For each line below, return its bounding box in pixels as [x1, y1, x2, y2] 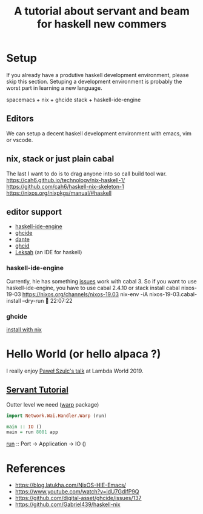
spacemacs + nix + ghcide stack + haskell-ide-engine [6, 96, 141, 103]
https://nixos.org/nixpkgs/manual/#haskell [6, 189, 112, 197]
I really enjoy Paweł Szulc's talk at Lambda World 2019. [6, 367, 144, 374]
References [6, 461, 65, 475]
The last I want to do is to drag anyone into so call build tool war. [6, 170, 167, 177]
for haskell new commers [37, 17, 167, 31]
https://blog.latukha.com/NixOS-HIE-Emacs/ [15, 481, 126, 489]
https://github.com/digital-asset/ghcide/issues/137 [15, 495, 142, 502]
